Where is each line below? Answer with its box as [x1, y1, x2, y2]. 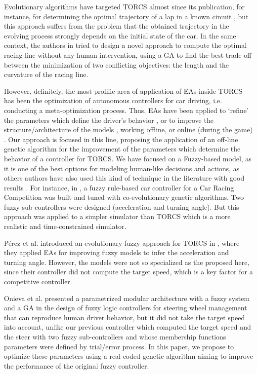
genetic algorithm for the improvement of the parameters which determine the [4, 144, 241, 154]
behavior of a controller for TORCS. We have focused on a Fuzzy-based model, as [4, 153, 252, 163]
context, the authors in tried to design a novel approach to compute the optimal [4, 40, 247, 50]
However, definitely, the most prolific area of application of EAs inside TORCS [4, 85, 243, 96]
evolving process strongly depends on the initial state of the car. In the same [4, 30, 236, 40]
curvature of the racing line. [4, 69, 88, 79]
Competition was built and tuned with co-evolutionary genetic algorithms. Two [4, 192, 244, 202]
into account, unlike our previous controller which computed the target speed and [4, 322, 251, 332]
